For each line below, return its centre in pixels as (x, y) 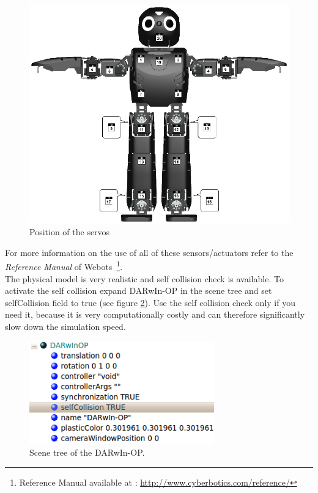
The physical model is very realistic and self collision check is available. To (144, 278)
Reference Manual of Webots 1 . (64, 266)
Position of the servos (70, 232)
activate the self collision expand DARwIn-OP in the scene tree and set (139, 290)
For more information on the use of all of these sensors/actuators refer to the (149, 252)
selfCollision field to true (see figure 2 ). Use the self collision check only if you (150, 302)
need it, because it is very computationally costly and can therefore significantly (155, 314)
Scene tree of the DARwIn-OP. (87, 452)
